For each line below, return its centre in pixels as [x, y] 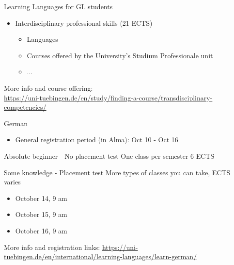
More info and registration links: [52, 247]
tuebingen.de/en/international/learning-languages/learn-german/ [101, 257]
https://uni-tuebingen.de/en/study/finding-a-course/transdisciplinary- [108, 97]
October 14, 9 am [41, 198]
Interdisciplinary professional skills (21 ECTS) [84, 23]
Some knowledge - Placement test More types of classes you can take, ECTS [117, 172]
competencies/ [25, 107]
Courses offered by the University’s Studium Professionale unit [120, 55]
